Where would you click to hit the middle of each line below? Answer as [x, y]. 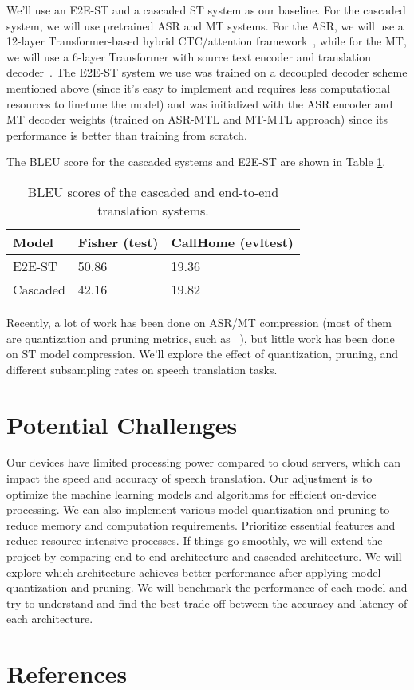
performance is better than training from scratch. [127, 134]
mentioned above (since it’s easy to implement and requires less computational [199, 87]
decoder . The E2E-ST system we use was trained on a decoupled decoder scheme [207, 72]
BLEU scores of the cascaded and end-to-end [153, 191]
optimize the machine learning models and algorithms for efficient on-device [191, 493]
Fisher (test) [118, 242]
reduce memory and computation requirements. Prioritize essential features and [201, 524]
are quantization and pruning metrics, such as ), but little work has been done [201, 338]
